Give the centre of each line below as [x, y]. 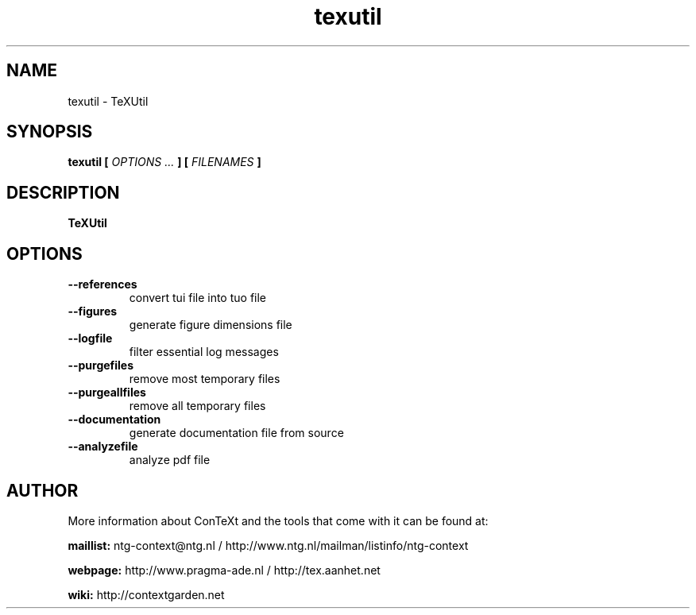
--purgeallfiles [107, 393]
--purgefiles [101, 366]
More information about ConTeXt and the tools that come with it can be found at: [278, 520]
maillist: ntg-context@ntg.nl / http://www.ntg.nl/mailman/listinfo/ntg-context [268, 545]
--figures [93, 311]
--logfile [90, 338]
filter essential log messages [204, 352]
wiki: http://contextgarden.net [146, 594]
